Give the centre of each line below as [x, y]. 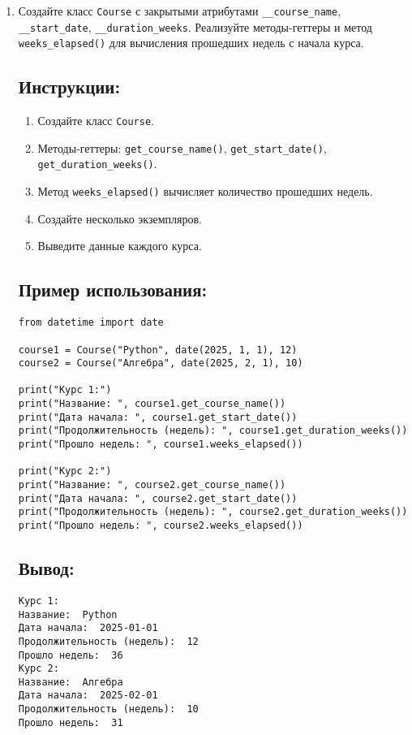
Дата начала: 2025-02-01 [88, 696]
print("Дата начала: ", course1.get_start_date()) [158, 417]
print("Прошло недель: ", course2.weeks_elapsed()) [161, 526]
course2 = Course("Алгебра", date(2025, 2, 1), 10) [161, 363]
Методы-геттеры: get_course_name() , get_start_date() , [182, 147]
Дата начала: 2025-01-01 [88, 628]
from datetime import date [91, 323]
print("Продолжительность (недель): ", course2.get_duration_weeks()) [213, 512]
